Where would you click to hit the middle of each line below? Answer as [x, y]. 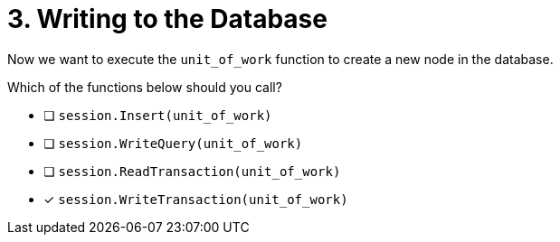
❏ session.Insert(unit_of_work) [158, 115]
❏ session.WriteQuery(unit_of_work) [173, 143]
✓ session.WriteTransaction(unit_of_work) [196, 199]
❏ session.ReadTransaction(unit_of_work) [192, 171]
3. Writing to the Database [167, 19]
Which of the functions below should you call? [145, 87]
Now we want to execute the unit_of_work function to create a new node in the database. [280, 59]
